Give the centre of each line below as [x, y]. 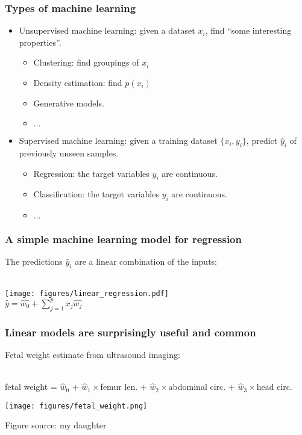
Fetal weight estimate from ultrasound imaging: [93, 354]
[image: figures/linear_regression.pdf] [87, 293]
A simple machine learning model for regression [123, 239]
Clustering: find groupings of [86, 62]
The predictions [34, 261]
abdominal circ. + [202, 387]
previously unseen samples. [69, 153]
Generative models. [69, 103]
